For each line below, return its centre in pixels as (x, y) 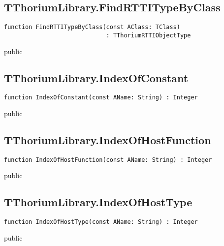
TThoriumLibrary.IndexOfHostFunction (108, 139)
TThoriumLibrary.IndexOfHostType (98, 202)
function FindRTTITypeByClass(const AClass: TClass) (92, 27)
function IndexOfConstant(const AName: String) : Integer (101, 98)
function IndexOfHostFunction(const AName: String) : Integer (108, 160)
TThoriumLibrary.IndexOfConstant (96, 77)
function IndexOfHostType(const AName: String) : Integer (101, 222)
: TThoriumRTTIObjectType (148, 35)
